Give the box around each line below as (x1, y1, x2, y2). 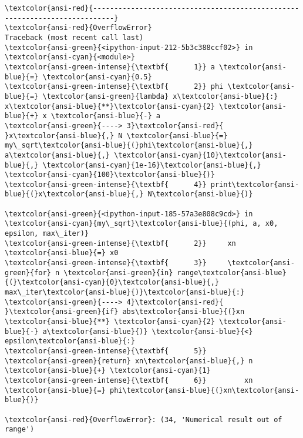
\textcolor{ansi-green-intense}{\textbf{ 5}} (5, 346, 207, 355)
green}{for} (5, 268, 51, 277)
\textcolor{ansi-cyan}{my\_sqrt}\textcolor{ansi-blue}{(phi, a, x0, (5, 219, 278, 228)
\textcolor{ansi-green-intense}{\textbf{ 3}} (5, 259, 207, 268)
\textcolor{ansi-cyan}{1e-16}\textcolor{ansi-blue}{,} (42, 161, 261, 169)
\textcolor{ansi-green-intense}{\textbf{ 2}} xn (5, 239, 236, 248)
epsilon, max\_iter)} (5, 229, 89, 238)
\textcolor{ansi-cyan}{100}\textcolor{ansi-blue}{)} (5, 170, 215, 179)
